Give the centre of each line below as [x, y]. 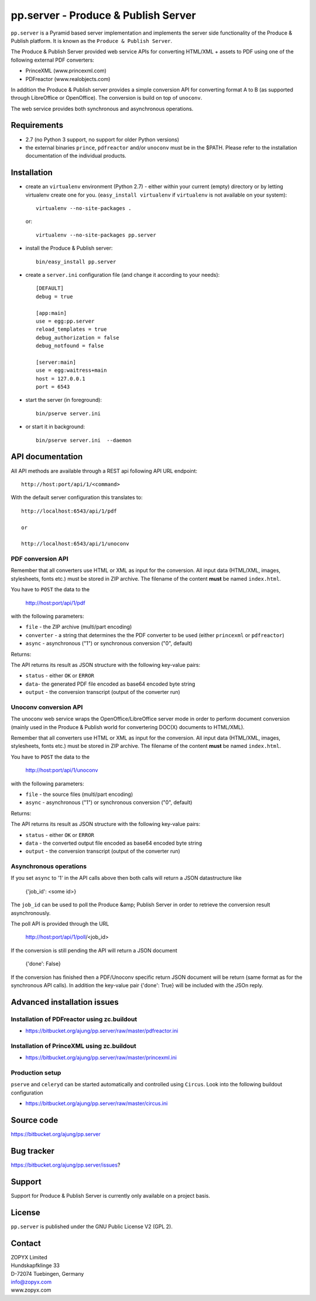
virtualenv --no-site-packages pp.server [96, 235]
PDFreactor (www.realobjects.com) [68, 79]
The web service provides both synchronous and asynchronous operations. [102, 109]
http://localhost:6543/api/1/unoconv [75, 544]
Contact [26, 1243]
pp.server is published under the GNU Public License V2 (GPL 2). [92, 1227]
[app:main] [51, 313]
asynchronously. [31, 913]
